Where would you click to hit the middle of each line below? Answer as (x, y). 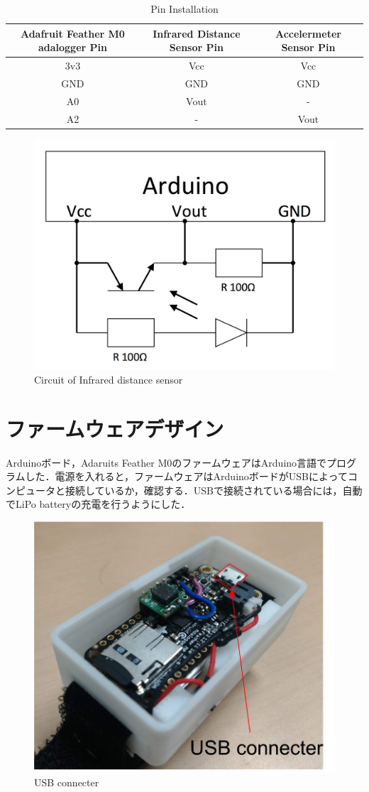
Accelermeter (308, 33)
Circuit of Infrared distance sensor (109, 379)
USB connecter (67, 782)
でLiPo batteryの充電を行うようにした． (98, 504)
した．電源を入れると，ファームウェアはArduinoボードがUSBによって (186, 476)
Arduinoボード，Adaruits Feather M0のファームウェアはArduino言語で (166, 462)
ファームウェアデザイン (115, 428)
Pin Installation (184, 9)
